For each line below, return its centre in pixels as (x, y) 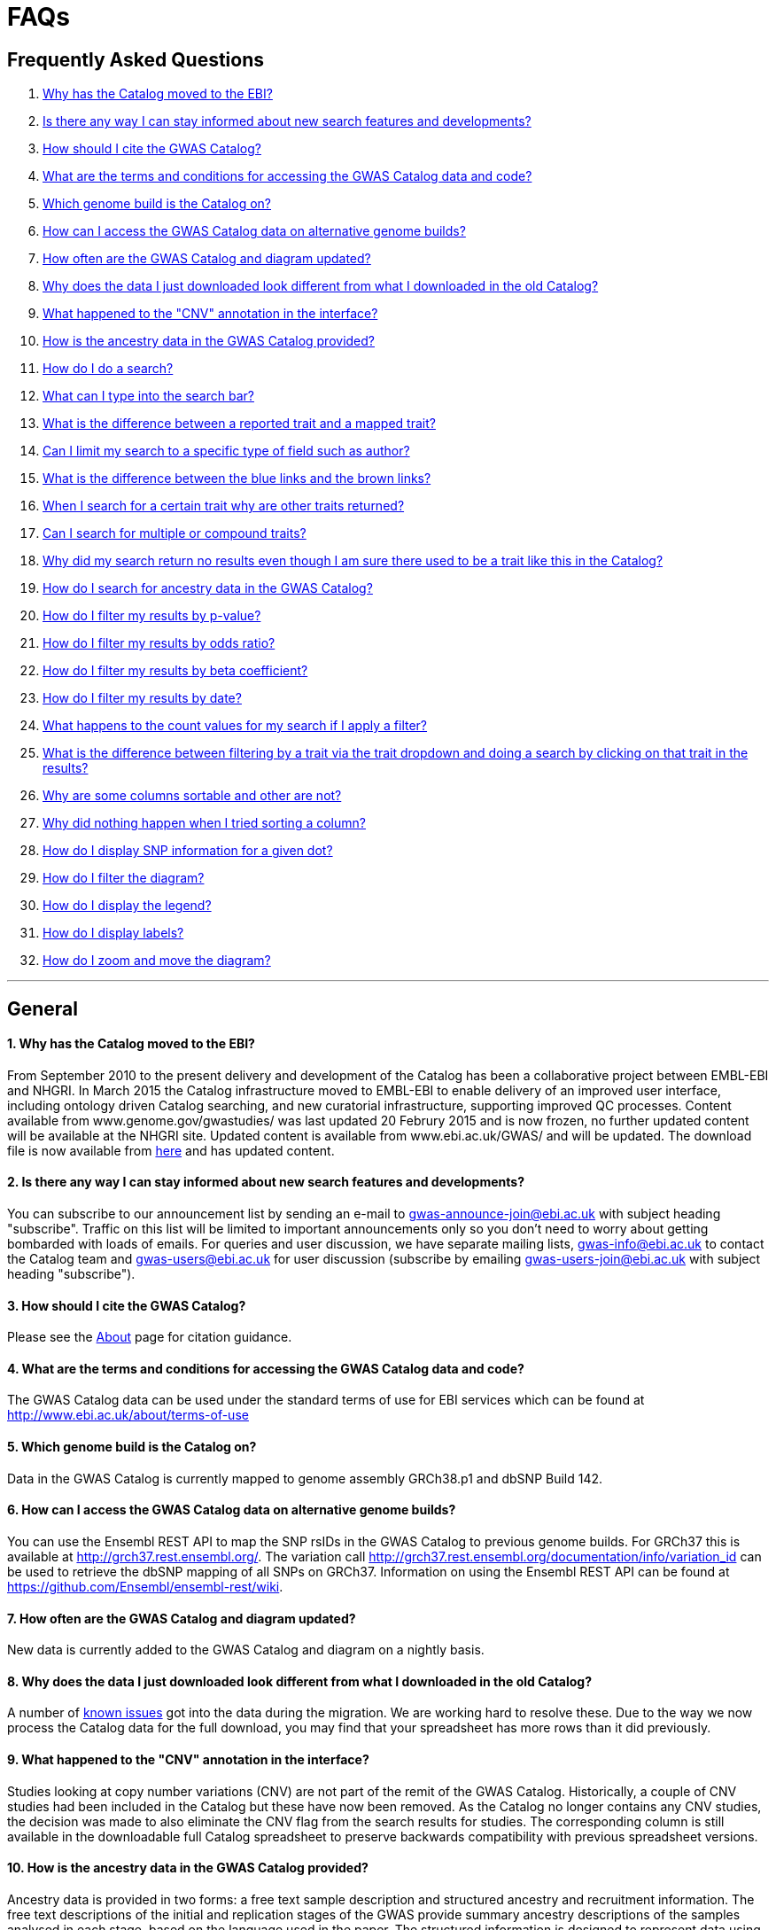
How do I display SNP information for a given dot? (188, 851)
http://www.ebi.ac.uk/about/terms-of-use (128, 1415)
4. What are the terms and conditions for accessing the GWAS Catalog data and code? (266, 1368)
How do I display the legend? (127, 906)
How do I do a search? (108, 369)
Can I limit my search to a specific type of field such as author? (226, 451)
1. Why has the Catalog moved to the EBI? (131, 1044)
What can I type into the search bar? (148, 396)
